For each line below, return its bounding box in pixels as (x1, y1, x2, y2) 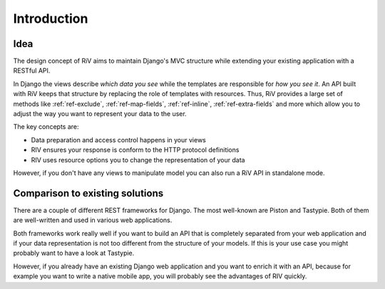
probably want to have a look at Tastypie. (13, 249, 135, 258)
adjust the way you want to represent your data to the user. (13, 110, 187, 118)
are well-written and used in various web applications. (13, 216, 173, 224)
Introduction (13, 11, 88, 26)
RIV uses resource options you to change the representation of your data (31, 155, 245, 164)
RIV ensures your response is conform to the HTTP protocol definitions (31, 146, 240, 154)
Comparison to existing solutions (13, 187, 164, 199)
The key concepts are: (13, 122, 79, 131)
